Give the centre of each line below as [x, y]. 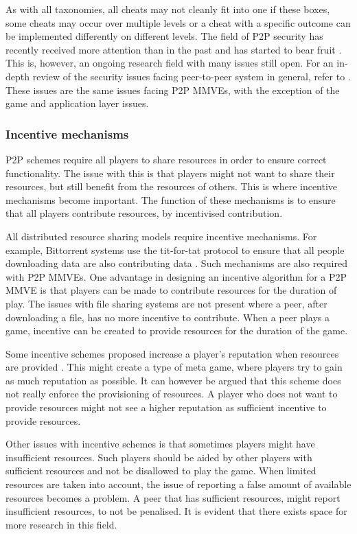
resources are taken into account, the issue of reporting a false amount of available [178, 484]
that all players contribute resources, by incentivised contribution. [144, 213]
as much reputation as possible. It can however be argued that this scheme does [173, 380]
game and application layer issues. [77, 103]
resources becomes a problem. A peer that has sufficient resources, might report [173, 497]
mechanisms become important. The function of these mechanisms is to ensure [171, 199]
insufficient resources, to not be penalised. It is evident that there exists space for [176, 511]
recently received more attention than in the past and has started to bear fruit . [174, 49]
